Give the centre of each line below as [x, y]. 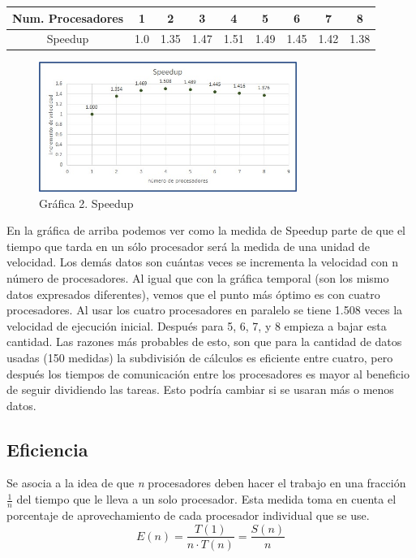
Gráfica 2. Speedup [86, 203]
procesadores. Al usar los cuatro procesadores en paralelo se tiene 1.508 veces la [205, 310]
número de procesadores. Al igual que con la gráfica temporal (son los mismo [198, 277]
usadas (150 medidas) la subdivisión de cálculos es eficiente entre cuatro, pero [200, 357]
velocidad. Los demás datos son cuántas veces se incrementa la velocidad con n [202, 262]
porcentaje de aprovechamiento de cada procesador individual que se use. [188, 515]
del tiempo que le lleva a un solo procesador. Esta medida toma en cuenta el [206, 499]
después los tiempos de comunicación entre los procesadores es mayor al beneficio [208, 373]
